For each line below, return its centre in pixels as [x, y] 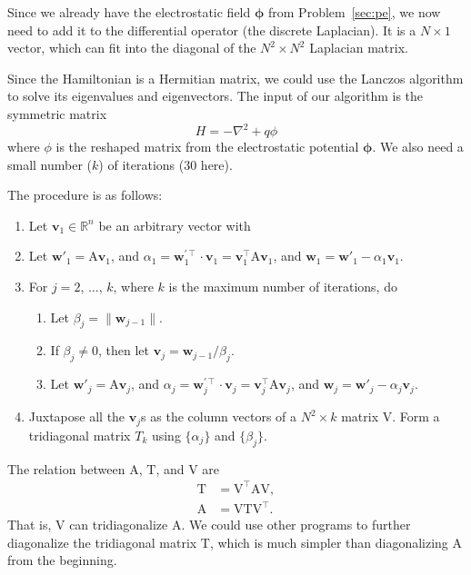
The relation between [66, 468]
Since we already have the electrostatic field [129, 12]
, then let [124, 350]
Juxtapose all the [77, 416]
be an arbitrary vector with [175, 225]
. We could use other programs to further [296, 525]
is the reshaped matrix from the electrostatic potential [207, 147]
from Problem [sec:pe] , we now [355, 12]
